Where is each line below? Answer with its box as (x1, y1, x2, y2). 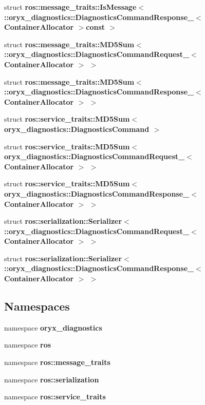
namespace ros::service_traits (4, 391, 106, 402)
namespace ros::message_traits (4, 357, 110, 368)
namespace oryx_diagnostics (4, 322, 102, 333)
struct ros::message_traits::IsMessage (4, 2, 137, 12)
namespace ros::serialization (4, 374, 99, 384)
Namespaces (4, 298, 70, 314)
